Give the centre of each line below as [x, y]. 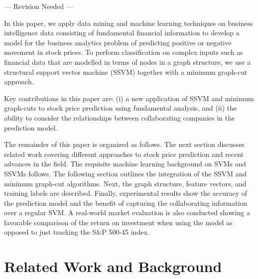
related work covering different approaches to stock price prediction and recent [124, 154]
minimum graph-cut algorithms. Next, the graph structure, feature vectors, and [125, 183]
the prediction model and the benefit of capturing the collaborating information [126, 203]
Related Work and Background [113, 266]
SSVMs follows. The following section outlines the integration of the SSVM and [126, 173]
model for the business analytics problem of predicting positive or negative [118, 42]
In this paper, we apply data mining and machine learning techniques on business [129, 23]
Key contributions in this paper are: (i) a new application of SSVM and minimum [129, 98]
